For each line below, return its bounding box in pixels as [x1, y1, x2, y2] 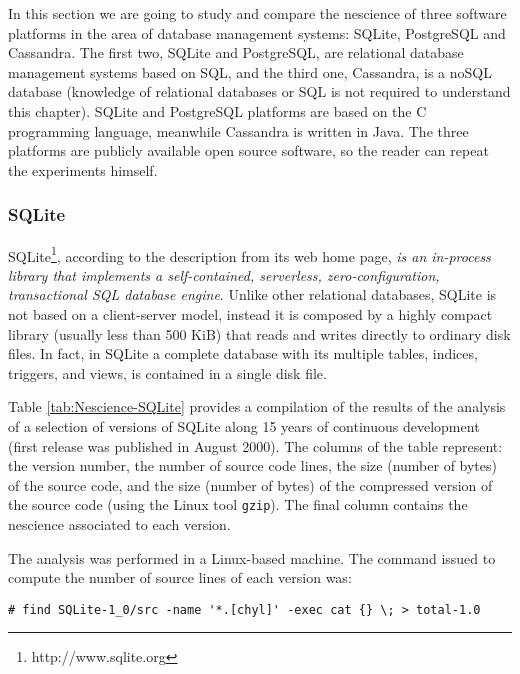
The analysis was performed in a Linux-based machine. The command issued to [8, 547, 496, 568]
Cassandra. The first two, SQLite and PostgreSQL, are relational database [8, 42, 464, 63]
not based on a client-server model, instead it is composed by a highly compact [8, 304, 493, 324]
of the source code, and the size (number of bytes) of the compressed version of [8, 474, 493, 495]
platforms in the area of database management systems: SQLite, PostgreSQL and [8, 22, 506, 43]
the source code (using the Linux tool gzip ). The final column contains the [8, 494, 468, 515]
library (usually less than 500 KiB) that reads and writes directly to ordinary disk [8, 323, 511, 344]
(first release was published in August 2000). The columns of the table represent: [8, 435, 503, 456]
